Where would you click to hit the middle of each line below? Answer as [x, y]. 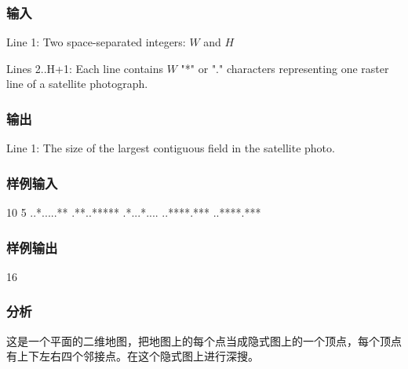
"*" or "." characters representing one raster [285, 68]
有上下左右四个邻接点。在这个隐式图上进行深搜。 [133, 356]
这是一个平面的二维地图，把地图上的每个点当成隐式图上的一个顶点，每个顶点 [204, 340]
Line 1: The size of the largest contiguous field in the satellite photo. [171, 148]
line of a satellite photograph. [77, 84]
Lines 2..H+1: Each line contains [85, 68]
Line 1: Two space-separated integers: [96, 42]
